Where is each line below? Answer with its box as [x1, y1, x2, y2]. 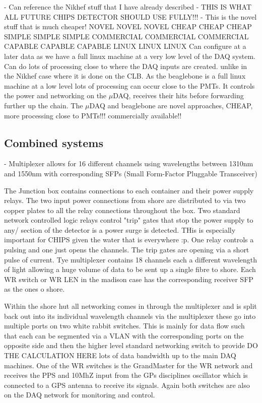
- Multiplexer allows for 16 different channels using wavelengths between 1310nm [4, 158, 253, 169]
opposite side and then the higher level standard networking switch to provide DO [4, 340, 258, 351]
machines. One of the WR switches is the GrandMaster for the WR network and [4, 360, 253, 370]
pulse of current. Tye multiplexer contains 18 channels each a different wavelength [4, 254, 257, 264]
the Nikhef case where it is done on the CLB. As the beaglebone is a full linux [4, 71, 246, 81]
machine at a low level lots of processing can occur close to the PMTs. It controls [4, 80, 255, 91]
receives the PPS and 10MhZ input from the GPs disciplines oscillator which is [4, 370, 248, 380]
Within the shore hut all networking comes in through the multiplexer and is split [4, 301, 257, 311]
